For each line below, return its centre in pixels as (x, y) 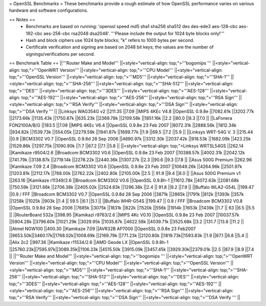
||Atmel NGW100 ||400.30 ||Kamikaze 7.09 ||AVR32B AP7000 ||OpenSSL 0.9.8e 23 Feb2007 (102, 229)
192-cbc (34, 33)
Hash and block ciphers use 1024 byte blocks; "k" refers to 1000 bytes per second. (110, 40)
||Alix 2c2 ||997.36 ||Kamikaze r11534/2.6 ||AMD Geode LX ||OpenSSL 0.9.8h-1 (89, 242)
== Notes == (22, 19)
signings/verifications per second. (61, 54)
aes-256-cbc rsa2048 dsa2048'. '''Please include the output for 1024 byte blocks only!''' (134, 33)
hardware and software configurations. (49, 10)
